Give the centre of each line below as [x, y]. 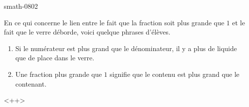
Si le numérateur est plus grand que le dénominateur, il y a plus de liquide [126, 48]
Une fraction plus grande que [58, 74]
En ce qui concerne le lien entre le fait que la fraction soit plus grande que [114, 22]
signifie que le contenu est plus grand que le [175, 74]
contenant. [31, 83]
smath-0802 [21, 6]
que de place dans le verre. [55, 58]
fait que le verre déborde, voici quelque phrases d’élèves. [87, 32]
